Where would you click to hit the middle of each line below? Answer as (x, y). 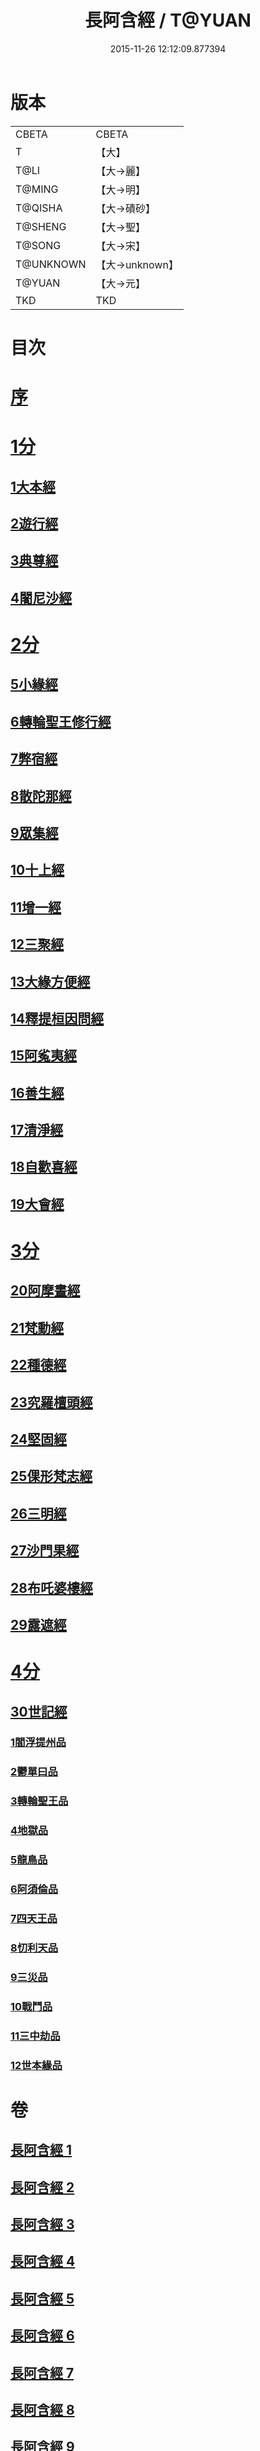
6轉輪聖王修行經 (61, 721)
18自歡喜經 (44, 1167)
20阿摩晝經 (45, 1291)
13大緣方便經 (50, 981)
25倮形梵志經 (51, 1476)
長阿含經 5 (42, 2298)
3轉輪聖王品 (39, 1801)
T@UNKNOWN (51, 264)
